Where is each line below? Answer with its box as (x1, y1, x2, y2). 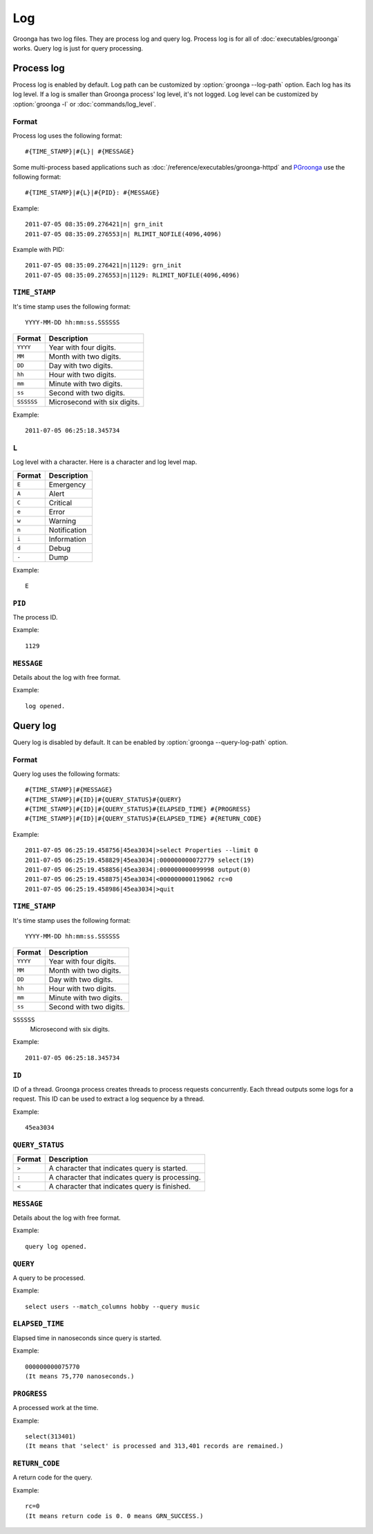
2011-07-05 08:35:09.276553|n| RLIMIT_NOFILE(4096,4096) (25, 230, 222, 238)
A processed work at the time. (12, 1404, 99, 1412)
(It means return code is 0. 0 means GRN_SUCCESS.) (25, 1512, 204, 1519)
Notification (48, 525, 87, 534)
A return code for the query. (12, 1473, 93, 1481)
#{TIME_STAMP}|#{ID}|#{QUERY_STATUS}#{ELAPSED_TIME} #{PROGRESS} (25, 805, 251, 813)
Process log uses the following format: (12, 132, 122, 140)
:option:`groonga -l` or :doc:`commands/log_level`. (12, 100, 156, 108)
